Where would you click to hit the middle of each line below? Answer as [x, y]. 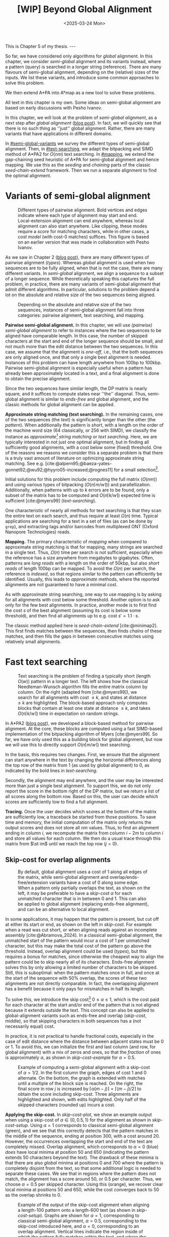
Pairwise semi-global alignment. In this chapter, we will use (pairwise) [79, 325]
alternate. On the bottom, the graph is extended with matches [81, 1078]
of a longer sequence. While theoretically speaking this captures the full [80, 278]
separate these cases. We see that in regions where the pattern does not [81, 1173]
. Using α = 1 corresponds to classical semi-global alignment [90, 1125]
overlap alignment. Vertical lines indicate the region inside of [80, 1231]
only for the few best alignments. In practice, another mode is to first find [81, 605]
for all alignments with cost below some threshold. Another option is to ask [82, 600]
